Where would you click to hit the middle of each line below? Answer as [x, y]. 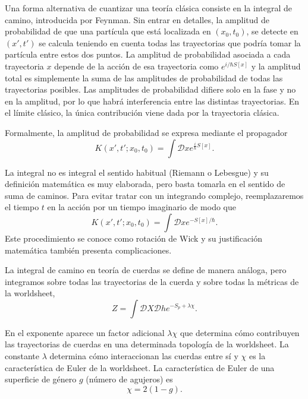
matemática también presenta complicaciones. [88, 250]
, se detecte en [272, 31]
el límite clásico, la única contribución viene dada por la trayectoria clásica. [142, 113]
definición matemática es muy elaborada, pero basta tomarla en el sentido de [145, 184]
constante [22, 356]
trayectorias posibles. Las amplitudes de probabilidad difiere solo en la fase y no [150, 89]
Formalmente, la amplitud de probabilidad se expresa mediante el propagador [146, 132]
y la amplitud [276, 66]
